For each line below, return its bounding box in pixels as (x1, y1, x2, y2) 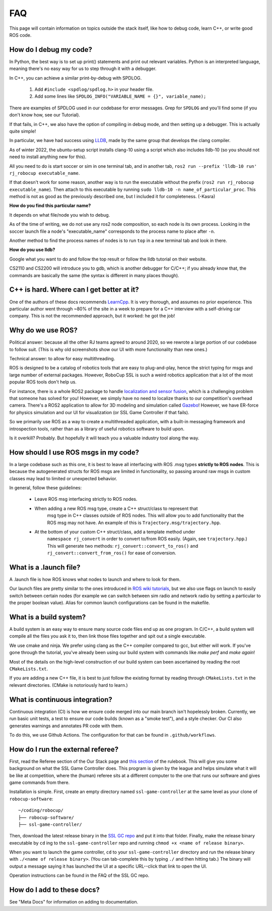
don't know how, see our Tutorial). (9, 112, 81, 118)
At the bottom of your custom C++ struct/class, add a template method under (34, 529, 195, 535)
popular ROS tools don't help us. (9, 379, 77, 385)
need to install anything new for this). (9, 154, 87, 160)
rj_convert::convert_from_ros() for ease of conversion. (47, 550, 176, 556)
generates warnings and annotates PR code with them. (9, 723, 123, 729)
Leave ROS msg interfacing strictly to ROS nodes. (34, 496, 138, 502)
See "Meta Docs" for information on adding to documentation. (9, 899, 139, 905)
